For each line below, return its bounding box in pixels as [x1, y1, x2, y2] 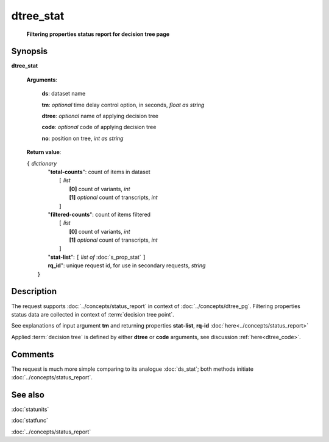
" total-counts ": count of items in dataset [48, 168, 150, 175]
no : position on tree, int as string [41, 135, 124, 142]
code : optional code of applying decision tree [41, 124, 157, 131]
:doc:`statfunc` [11, 417, 48, 424]
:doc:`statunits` [11, 405, 49, 413]
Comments [11, 349, 54, 359]
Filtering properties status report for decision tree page [26, 30, 170, 38]
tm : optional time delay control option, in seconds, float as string [41, 101, 205, 108]
